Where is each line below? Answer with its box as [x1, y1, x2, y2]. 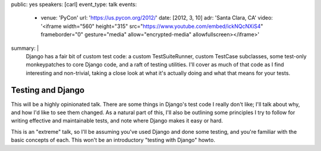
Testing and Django [11, 85, 85, 95]
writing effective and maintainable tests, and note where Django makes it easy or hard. [11, 117, 223, 124]
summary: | [11, 45, 39, 52]
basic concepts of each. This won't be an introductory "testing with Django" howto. [11, 137, 215, 144]
